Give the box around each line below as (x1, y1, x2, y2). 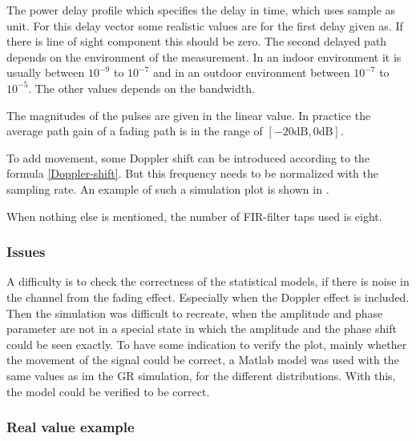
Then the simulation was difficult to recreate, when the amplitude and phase (6, 304, 383, 321)
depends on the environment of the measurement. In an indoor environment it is (6, 48, 402, 65)
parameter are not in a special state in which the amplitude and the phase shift (6, 320, 397, 337)
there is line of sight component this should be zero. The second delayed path (6, 33, 387, 50)
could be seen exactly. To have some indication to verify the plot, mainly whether (6, 335, 407, 352)
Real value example (6, 417, 135, 437)
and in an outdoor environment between (153, 64, 350, 81)
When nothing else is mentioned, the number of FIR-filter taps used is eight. (6, 207, 382, 224)
